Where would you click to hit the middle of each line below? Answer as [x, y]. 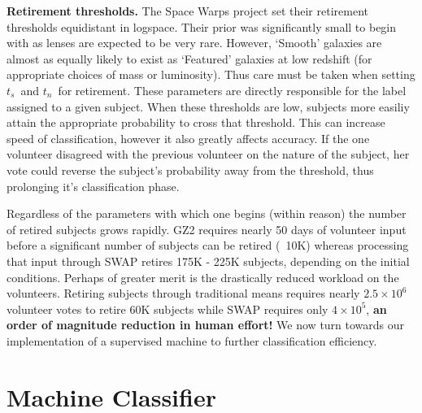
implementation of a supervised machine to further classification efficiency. [192, 340]
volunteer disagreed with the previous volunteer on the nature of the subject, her [208, 154]
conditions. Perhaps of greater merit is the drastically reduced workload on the [203, 277]
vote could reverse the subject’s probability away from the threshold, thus [190, 170]
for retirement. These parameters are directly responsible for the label [232, 90]
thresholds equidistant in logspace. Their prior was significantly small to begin [202, 26]
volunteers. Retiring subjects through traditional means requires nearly [183, 293]
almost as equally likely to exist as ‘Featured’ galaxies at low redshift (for [189, 58]
